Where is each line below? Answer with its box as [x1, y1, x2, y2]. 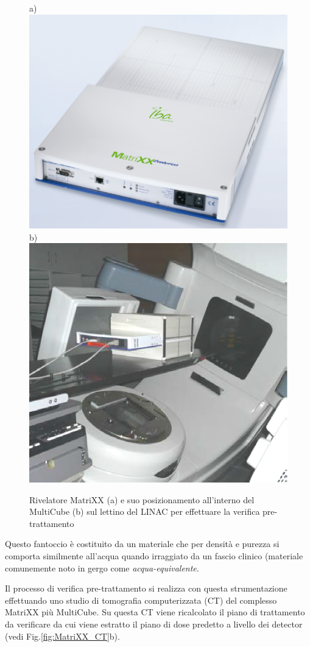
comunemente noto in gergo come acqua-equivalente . [5, 561, 199, 574]
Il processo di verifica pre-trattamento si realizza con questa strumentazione [5, 582, 287, 595]
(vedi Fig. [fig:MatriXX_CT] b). [5, 629, 120, 642]
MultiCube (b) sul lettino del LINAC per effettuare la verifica [29, 505, 260, 518]
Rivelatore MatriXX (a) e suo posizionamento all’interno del [29, 493, 255, 506]
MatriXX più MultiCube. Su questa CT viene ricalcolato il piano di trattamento [5, 606, 305, 618]
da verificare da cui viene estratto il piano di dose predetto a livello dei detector [5, 617, 303, 630]
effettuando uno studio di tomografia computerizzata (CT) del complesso [5, 593, 277, 606]
